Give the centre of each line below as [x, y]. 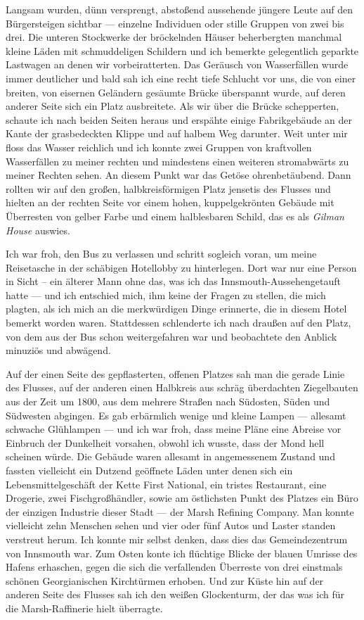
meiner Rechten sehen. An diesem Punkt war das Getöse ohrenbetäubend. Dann [178, 175]
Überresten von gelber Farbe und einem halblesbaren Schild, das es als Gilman [175, 216]
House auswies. [38, 230]
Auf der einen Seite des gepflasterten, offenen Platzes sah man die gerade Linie [175, 373]
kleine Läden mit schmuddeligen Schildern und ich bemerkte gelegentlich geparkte [182, 50]
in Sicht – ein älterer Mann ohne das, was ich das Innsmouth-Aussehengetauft [173, 281]
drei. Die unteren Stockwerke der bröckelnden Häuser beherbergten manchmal [174, 37]
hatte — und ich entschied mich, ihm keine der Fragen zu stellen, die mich [166, 295]
